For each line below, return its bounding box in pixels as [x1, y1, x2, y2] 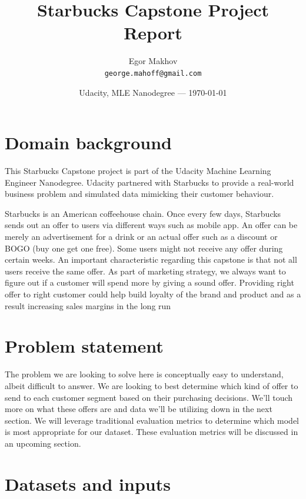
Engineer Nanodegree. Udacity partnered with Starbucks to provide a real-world [5, 176, 294, 188]
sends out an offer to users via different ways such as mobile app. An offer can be [5, 219, 298, 231]
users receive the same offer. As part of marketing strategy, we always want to [5, 264, 286, 277]
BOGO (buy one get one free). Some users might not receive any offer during [5, 242, 283, 254]
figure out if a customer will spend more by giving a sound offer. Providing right [5, 276, 294, 289]
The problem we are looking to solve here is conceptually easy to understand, [5, 368, 284, 380]
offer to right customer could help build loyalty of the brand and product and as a [5, 288, 301, 300]
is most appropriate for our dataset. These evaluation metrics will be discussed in [5, 426, 298, 438]
